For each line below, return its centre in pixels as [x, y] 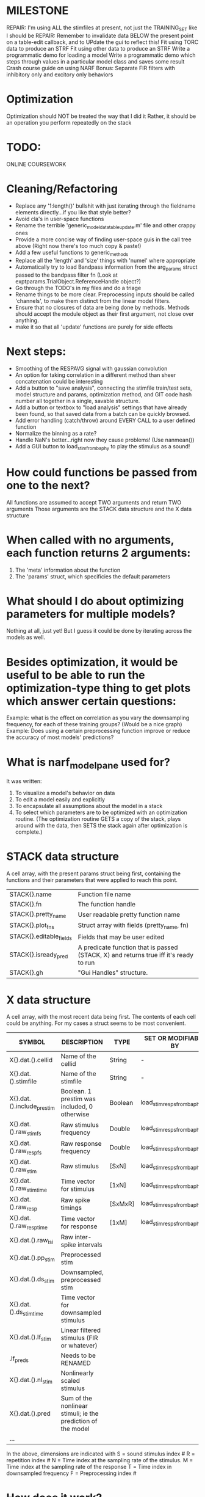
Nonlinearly [77, 1373]
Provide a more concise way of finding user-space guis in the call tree [103, 239]
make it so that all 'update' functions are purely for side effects [94, 327]
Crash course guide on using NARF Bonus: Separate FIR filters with [91, 68]
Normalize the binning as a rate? [56, 433]
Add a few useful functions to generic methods [72, 253]
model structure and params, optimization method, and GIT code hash [103, 394]
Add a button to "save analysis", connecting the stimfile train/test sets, [103, 388]
